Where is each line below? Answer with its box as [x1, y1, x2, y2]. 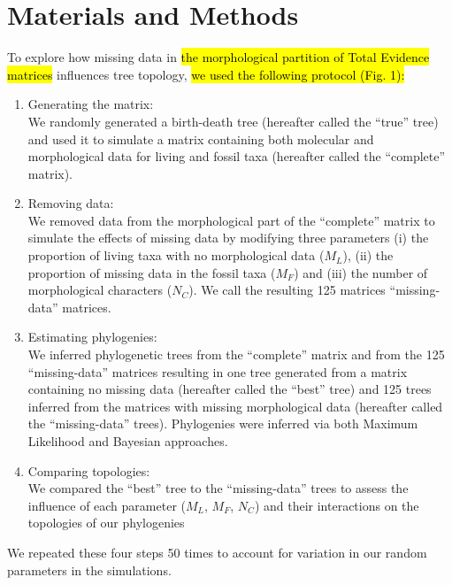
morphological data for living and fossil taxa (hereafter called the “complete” [27, 147, 446, 165]
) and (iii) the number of [294, 263, 428, 281]
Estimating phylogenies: [27, 327, 157, 346]
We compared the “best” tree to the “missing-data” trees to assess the [27, 479, 409, 497]
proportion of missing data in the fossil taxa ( [27, 263, 276, 281]
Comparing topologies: [27, 461, 150, 480]
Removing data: [27, 194, 114, 212]
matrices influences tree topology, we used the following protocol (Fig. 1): [7, 65, 405, 83]
